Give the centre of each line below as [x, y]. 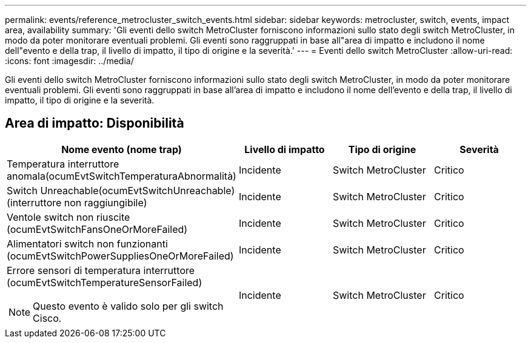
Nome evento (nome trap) [122, 149]
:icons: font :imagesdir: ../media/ [69, 61]
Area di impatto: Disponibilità [95, 123]
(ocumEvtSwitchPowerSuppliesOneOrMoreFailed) [120, 256]
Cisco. [47, 318]
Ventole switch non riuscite [68, 217]
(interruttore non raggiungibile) [77, 202]
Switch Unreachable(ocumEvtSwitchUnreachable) [121, 190]
